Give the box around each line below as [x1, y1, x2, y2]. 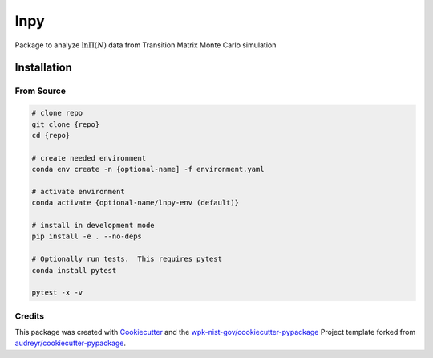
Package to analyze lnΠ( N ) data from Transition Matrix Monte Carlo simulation [14, 40, 277, 50]
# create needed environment [31, 153, 147, 162]
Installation [14, 61, 72, 75]
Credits [14, 310, 44, 321]
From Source [14, 85, 66, 96]
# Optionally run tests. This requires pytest [31, 254, 222, 264]
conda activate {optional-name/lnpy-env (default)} [31, 198, 240, 208]
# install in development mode [31, 221, 156, 230]
